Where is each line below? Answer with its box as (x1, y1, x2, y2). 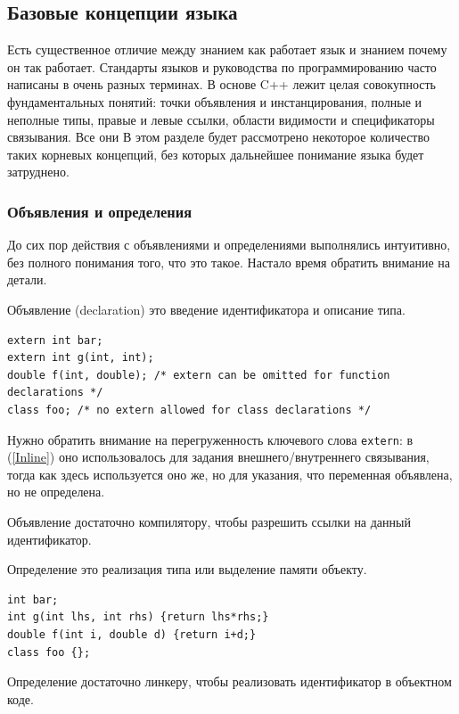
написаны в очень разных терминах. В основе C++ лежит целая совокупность (7, 75, 436, 94)
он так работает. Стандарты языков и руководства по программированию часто (7, 57, 437, 76)
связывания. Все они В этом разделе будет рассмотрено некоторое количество (7, 127, 430, 146)
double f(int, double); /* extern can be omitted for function (7, 368, 390, 382)
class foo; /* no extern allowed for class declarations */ (7, 403, 372, 416)
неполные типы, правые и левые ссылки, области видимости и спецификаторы (7, 110, 435, 128)
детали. (7, 270, 47, 289)
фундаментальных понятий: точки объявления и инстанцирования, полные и (7, 92, 422, 111)
